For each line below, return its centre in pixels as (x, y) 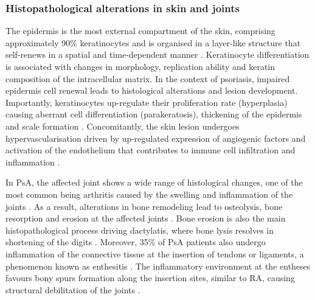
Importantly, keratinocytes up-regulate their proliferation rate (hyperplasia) (147, 102)
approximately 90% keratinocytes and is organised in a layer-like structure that (153, 42)
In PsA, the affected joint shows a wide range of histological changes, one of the (154, 182)
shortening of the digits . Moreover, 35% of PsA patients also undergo (136, 242)
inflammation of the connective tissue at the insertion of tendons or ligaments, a (155, 253)
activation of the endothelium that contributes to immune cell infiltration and (151, 150)
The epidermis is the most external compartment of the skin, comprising (140, 31)
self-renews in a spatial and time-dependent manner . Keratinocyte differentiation (157, 54)
